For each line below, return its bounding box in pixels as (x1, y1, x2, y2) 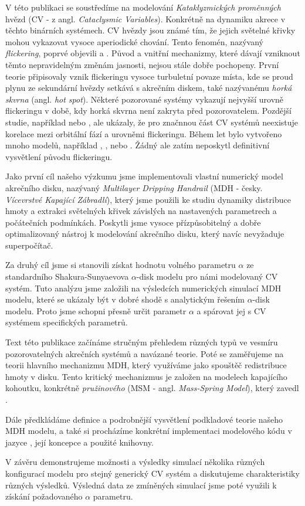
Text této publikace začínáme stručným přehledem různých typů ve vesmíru (5, 336, 278, 348)
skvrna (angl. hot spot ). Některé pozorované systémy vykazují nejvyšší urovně (5, 93, 284, 105)
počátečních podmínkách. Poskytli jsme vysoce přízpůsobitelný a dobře (5, 216, 261, 228)
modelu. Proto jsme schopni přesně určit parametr (5, 304, 187, 317)
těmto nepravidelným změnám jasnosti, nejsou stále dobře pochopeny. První (5, 58, 279, 70)
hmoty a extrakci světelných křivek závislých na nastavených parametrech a (5, 205, 277, 217)
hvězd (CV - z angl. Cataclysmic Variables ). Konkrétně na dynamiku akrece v (5, 12, 286, 25)
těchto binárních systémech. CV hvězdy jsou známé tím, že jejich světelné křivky (5, 24, 296, 36)
